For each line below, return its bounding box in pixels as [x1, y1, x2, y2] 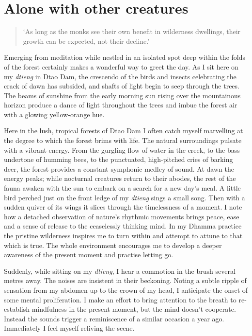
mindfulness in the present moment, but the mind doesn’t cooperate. [31, 304, 236, 314]
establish [4, 304, 30, 314]
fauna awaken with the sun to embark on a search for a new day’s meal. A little [4, 183, 241, 193]
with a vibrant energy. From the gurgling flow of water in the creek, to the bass [4, 144, 240, 155]
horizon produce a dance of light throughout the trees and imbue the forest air [4, 100, 237, 110]
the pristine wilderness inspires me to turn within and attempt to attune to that [4, 230, 243, 240]
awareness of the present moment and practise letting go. [4, 249, 173, 260]
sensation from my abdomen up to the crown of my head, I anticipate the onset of [4, 284, 248, 295]
